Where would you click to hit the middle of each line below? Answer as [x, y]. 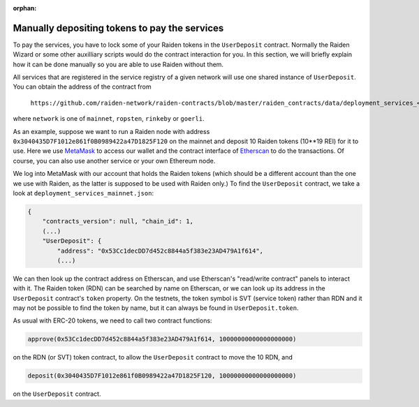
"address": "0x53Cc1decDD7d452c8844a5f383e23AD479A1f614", [160, 251]
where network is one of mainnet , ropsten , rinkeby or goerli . [109, 119]
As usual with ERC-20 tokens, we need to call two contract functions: [112, 320]
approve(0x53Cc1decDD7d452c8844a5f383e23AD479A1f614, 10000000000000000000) [162, 339]
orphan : [25, 8]
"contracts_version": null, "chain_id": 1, [118, 221]
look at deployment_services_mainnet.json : [83, 193]
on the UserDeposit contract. [57, 394]
